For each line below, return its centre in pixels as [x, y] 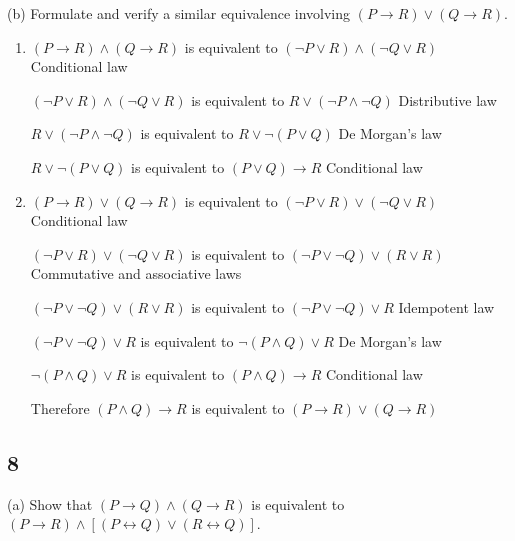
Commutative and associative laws [136, 273]
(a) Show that [50, 503]
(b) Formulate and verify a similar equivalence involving [179, 13]
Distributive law [447, 99]
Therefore [60, 407]
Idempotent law [446, 306]
